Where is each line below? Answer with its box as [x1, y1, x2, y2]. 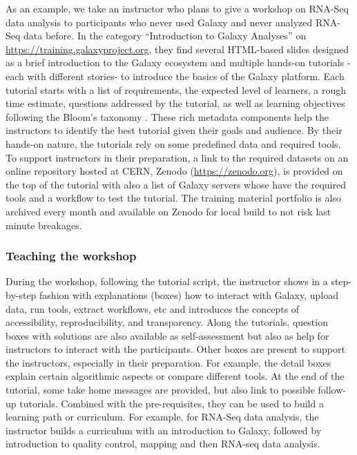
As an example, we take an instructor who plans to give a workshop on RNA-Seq [6, 1, 349, 15]
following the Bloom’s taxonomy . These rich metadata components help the [6, 109, 329, 124]
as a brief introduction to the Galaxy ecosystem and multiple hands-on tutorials [6, 55, 345, 70]
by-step [6, 287, 37, 302]
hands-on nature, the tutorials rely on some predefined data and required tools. [6, 136, 341, 151]
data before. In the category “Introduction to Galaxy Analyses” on [23, 28, 307, 43]
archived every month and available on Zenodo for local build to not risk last [6, 204, 331, 218]
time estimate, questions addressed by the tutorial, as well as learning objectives [6, 96, 345, 110]
